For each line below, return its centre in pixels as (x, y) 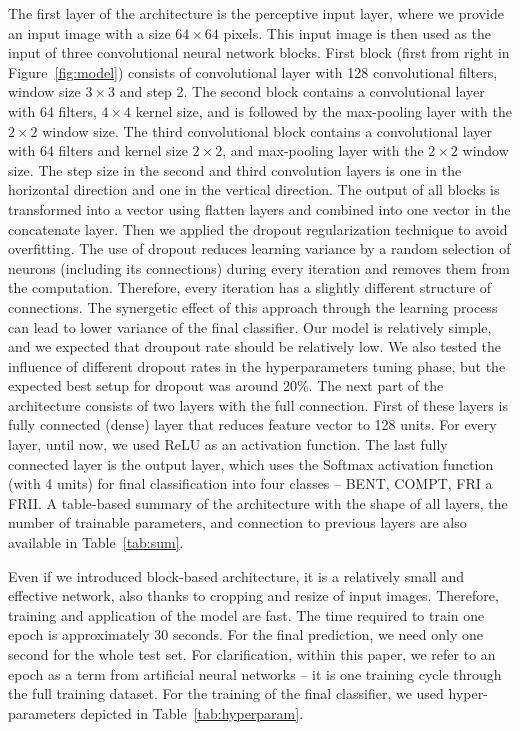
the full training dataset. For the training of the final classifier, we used (226, 693)
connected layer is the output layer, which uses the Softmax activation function (251, 463)
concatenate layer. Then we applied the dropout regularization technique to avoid (258, 228)
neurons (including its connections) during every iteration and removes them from (259, 267)
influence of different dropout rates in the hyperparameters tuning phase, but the (257, 365)
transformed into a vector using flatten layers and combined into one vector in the (259, 208)
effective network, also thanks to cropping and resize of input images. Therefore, (253, 595)
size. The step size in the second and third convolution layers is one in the (235, 169)
